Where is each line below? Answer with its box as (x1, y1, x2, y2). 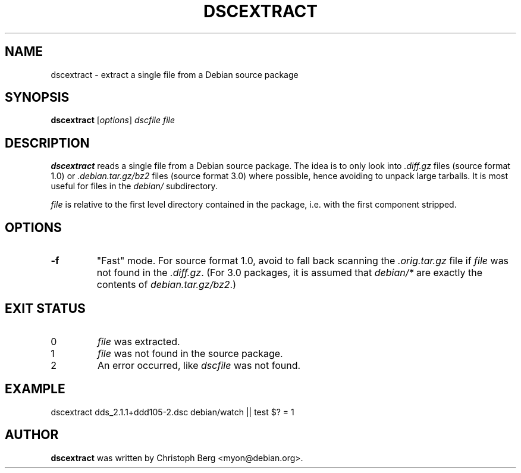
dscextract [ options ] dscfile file (51, 115, 175, 126)
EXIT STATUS (5, 300, 86, 316)
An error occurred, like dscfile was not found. (97, 359, 301, 371)
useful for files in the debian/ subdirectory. (51, 181, 218, 192)
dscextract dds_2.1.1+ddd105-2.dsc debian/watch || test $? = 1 (51, 406, 294, 417)
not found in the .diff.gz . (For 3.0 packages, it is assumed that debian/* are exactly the (96, 267, 483, 279)
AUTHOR (5, 427, 59, 443)
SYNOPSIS (5, 90, 70, 105)
